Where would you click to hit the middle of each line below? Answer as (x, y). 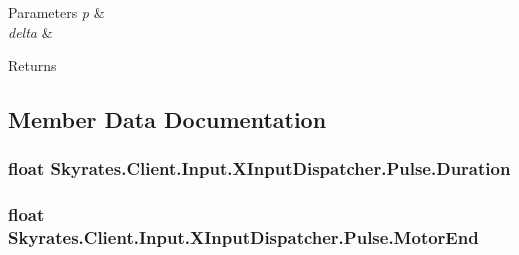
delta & (30, 31)
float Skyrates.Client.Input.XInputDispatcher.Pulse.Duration (259, 168)
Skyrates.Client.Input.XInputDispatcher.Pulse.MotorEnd (243, 237)
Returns (32, 65)
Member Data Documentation (167, 119)
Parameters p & (56, 12)
